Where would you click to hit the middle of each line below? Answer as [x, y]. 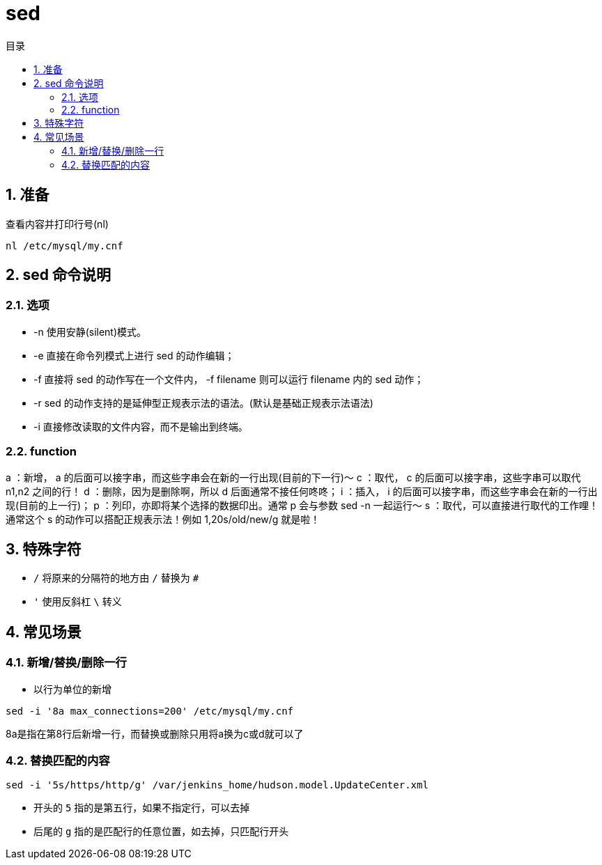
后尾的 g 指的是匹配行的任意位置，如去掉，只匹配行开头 [161, 832]
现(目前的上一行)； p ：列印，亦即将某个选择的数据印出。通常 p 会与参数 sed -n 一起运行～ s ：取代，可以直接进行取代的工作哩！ [302, 505]
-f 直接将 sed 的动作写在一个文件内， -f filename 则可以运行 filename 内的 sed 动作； [229, 379]
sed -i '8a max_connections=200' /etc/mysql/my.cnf [150, 711]
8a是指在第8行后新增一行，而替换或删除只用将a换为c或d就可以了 [155, 733]
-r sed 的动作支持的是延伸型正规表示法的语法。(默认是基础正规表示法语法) [203, 403]
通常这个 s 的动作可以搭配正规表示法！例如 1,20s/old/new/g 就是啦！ [163, 519]
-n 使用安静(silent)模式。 [90, 332]
